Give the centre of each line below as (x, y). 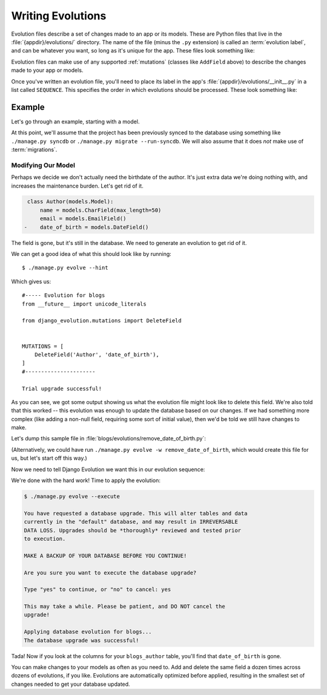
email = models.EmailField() (83, 219)
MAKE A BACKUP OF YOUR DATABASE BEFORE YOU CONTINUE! (105, 556)
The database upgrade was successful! (81, 640)
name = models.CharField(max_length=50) (101, 210)
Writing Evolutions (59, 16)
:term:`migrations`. (34, 149)
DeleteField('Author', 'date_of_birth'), (97, 354)
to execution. (45, 539)
